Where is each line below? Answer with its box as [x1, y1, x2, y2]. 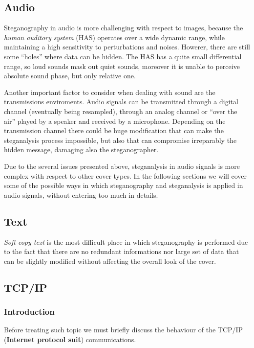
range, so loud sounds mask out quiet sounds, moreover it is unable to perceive [4, 61, 240, 71]
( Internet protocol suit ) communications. [4, 334, 136, 344]
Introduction [4, 305, 55, 317]
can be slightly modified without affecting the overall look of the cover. [4, 255, 216, 266]
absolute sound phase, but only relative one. [4, 70, 136, 81]
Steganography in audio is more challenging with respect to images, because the [4, 23, 243, 33]
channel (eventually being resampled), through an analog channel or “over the [4, 106, 237, 116]
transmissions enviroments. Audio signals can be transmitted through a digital [4, 96, 238, 107]
